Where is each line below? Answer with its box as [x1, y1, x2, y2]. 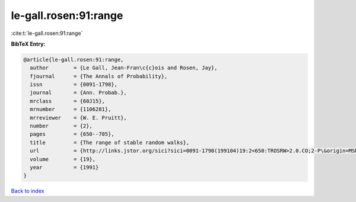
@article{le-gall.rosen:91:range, [23, 56, 124, 63]
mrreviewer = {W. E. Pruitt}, [30, 114, 127, 121]
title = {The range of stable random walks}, [30, 139, 190, 146]
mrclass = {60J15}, [30, 98, 105, 104]
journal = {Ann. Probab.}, [30, 89, 127, 96]
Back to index [11, 187, 44, 195]
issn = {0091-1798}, [30, 81, 118, 88]
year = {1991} [30, 164, 99, 171]
